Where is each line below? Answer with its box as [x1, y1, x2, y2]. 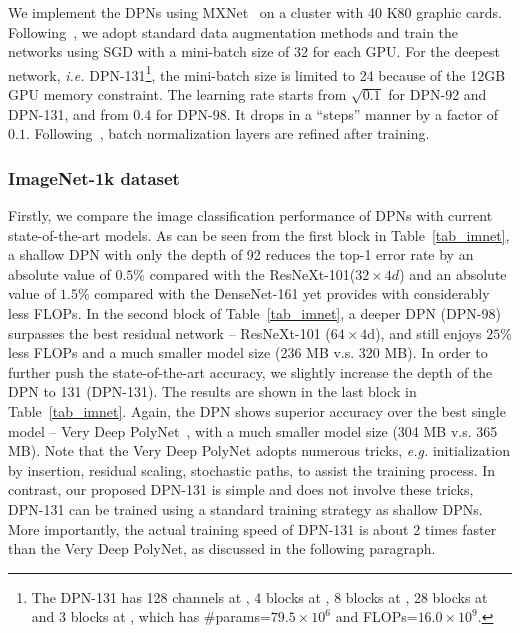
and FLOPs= [335, 606, 418, 627]
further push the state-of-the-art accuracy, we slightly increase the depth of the [8, 361, 493, 382]
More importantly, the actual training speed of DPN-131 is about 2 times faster [8, 518, 497, 539]
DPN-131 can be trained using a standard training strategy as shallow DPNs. [8, 498, 483, 519]
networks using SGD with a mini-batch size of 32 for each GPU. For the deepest [8, 41, 500, 62]
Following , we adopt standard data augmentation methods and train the [8, 21, 459, 42]
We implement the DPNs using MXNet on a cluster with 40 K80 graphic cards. [8, 2, 502, 22]
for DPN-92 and [388, 84, 487, 105]
